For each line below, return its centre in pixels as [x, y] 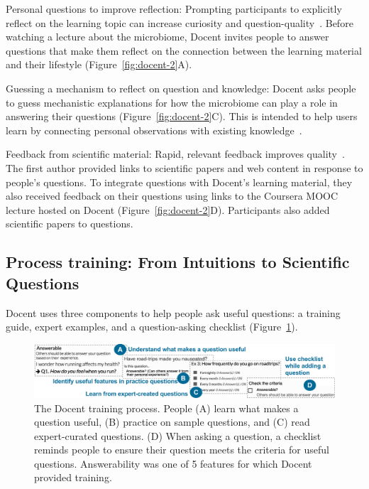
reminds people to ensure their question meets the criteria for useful [182, 450]
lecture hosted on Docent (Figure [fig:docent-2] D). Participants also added [168, 209]
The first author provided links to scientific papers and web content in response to [184, 167]
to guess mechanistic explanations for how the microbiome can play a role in [172, 102]
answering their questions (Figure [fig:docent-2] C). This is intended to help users [182, 116]
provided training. [73, 477]
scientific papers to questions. [70, 224]
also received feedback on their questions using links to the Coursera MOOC [172, 196]
